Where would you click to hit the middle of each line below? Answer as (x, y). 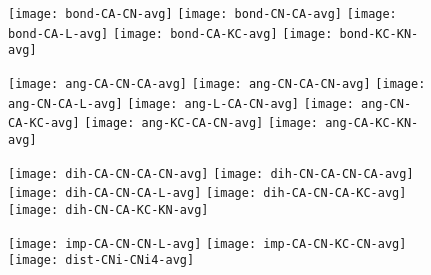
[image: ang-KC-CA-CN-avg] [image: (201, 123)
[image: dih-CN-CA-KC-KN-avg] (108, 209)
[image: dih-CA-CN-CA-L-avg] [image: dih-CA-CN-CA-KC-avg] (207, 193)
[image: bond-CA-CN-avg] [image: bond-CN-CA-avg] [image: (202, 14)
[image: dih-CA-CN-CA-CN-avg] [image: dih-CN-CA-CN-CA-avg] (211, 173)
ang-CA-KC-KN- (372, 123)
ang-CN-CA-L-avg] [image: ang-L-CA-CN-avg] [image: (181, 103)
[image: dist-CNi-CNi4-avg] (101, 260)
